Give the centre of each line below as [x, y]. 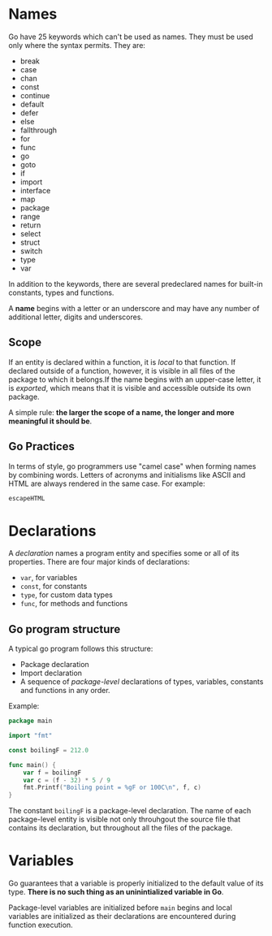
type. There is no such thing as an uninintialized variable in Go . [116, 892]
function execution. [41, 925]
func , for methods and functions [74, 604]
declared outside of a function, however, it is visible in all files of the [122, 370]
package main [30, 721]
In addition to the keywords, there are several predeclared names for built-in [136, 284]
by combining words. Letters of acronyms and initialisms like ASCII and [127, 474]
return [30, 225]
